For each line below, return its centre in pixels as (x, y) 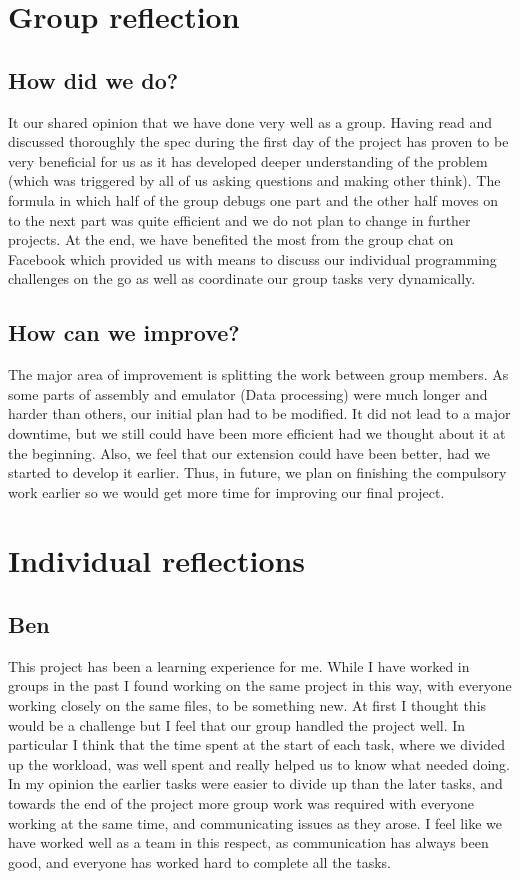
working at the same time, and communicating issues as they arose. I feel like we (255, 822)
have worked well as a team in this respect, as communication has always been (248, 842)
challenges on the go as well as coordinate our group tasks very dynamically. (242, 278)
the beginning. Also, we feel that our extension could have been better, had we (249, 452)
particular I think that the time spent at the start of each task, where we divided (256, 744)
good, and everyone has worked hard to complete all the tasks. (199, 861)
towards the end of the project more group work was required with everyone (241, 803)
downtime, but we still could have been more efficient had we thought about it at (257, 432)
